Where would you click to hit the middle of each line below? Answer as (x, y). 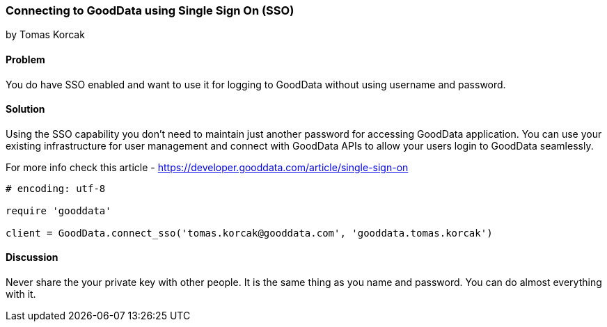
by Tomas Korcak (45, 35)
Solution (25, 109)
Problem (25, 59)
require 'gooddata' (58, 210)
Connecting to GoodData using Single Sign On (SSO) (150, 10)
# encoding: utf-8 (56, 188)
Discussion (32, 257)
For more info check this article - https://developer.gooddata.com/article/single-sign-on (207, 167)
